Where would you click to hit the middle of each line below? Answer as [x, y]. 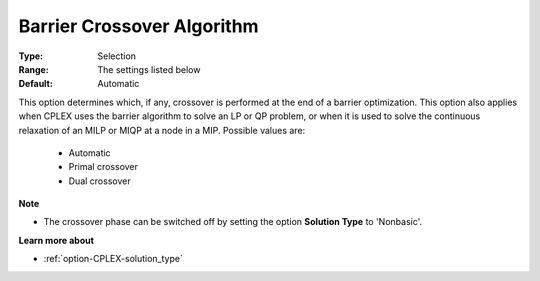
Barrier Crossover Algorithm [138, 26]
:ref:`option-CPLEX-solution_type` [113, 259]
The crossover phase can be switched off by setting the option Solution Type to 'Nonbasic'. [233, 222]
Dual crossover [99, 181]
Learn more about [56, 240]
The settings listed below [149, 69]
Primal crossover [103, 167]
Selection [117, 56]
